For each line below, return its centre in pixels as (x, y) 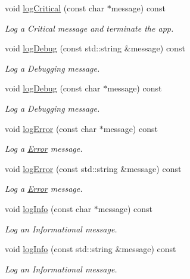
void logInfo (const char (48, 208)
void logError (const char (51, 128)
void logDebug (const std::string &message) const (95, 48)
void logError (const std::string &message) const (93, 168)
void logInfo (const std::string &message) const (91, 249)
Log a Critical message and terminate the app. (89, 28)
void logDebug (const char (53, 88)
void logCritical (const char (54, 8)
